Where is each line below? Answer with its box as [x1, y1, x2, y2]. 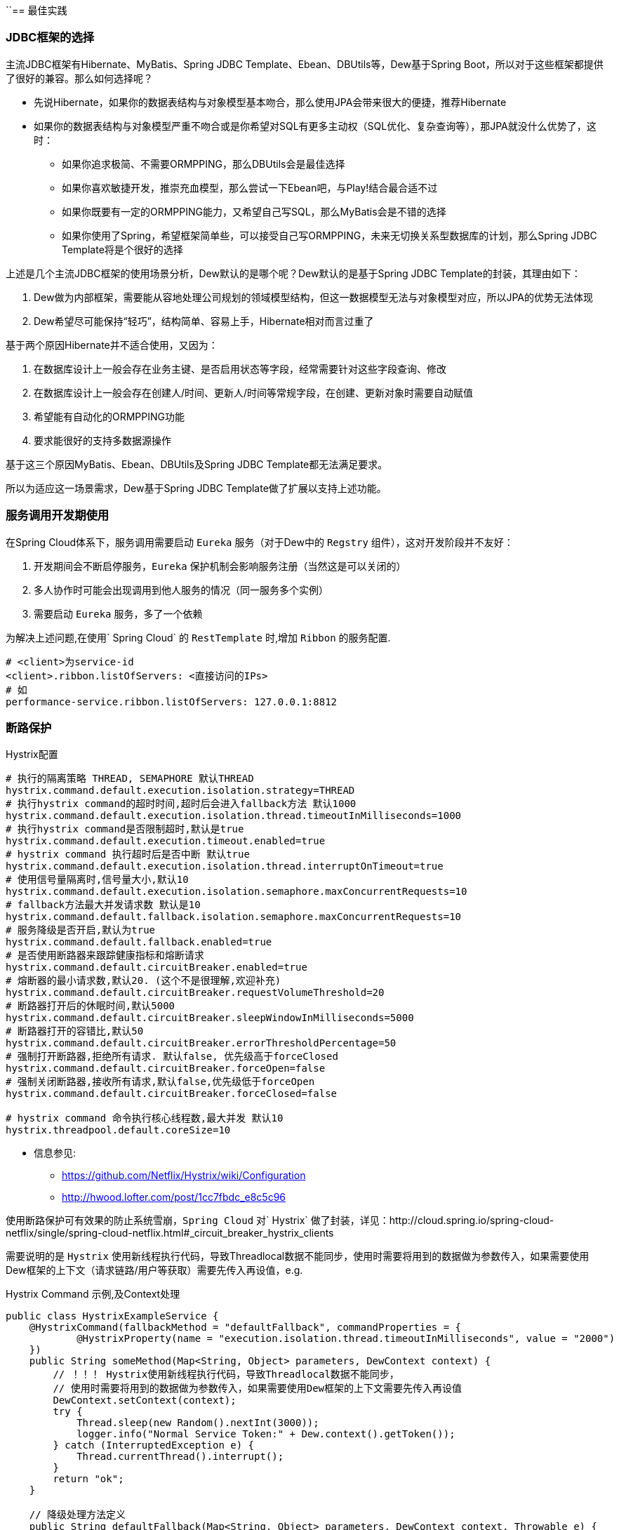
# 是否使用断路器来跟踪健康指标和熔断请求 [6, 950, 204, 962]
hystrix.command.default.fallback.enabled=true [6, 936, 272, 948]
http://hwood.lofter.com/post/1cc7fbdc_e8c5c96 [62, 1191, 286, 1204]
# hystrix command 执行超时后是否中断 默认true [6, 849, 250, 860]
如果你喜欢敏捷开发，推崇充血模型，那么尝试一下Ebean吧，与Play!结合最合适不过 [62, 181, 438, 194]
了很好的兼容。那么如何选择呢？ [6, 72, 153, 84]
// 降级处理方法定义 [29, 1509, 126, 1521]
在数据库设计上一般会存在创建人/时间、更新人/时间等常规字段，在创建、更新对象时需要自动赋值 [34, 386, 474, 399]
